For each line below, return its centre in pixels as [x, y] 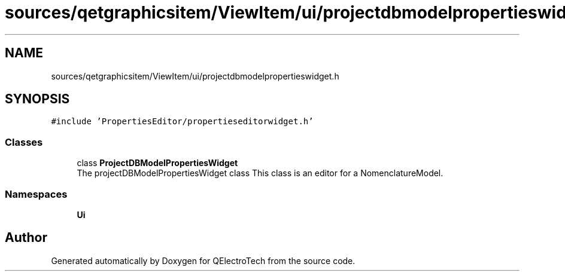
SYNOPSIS [37, 99]
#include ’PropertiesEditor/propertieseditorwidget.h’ [182, 122]
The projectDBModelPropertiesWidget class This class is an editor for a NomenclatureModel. [260, 173]
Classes [24, 142]
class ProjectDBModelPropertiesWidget [157, 163]
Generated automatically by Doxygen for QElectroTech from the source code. [203, 260]
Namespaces [36, 194]
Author [26, 238]
